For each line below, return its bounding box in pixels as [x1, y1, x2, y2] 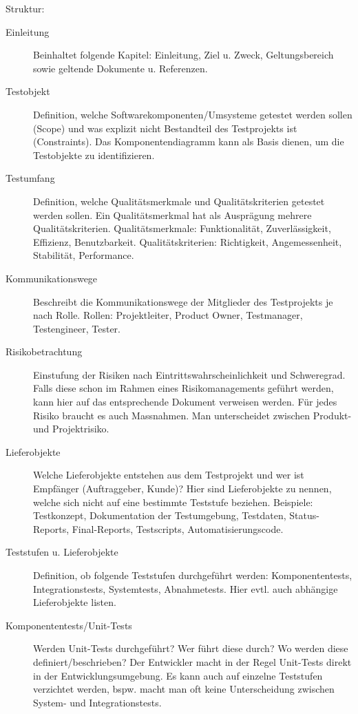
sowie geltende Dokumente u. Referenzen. [33, 61, 208, 75]
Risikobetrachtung [6, 344, 83, 359]
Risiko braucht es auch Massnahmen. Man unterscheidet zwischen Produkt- [33, 408, 352, 422]
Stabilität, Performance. [33, 248, 134, 262]
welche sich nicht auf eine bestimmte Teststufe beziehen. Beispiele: [33, 494, 313, 509]
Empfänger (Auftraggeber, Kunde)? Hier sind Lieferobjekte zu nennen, [33, 481, 332, 496]
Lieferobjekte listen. [33, 595, 116, 609]
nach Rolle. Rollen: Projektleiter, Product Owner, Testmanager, [33, 308, 303, 322]
